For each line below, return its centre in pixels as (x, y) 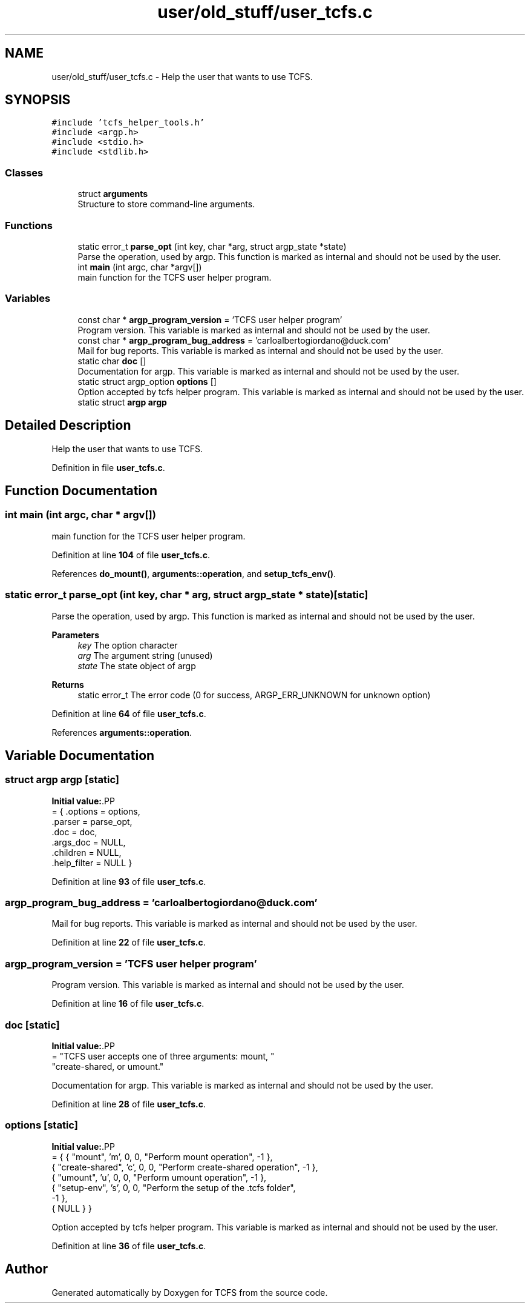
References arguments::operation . (122, 732)
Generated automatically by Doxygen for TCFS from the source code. (190, 1292)
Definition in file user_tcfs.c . (108, 467)
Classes (24, 172)
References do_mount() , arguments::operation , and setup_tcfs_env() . (194, 573)
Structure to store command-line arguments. (166, 204)
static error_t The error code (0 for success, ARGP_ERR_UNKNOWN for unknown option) (254, 695)
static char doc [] (112, 361)
